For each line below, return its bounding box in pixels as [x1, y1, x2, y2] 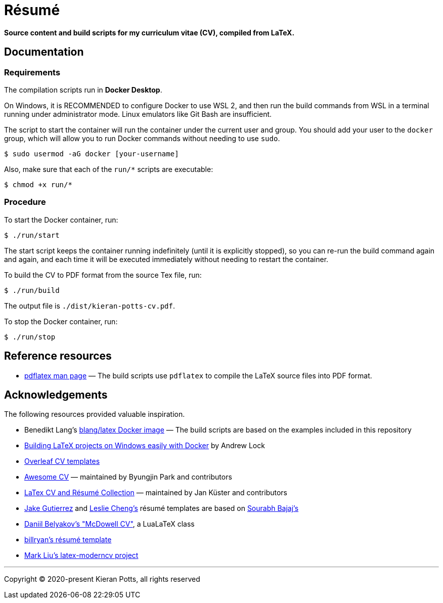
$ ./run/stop [4, 332, 56, 341]
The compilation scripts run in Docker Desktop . [4, 85, 162, 94]
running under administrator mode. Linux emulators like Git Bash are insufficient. [4, 109, 272, 118]
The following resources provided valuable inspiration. [4, 410, 185, 419]
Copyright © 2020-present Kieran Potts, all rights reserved [4, 575, 200, 584]
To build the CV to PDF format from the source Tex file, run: [4, 270, 202, 279]
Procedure [4, 197, 46, 207]
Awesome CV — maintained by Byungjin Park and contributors [24, 472, 232, 482]
